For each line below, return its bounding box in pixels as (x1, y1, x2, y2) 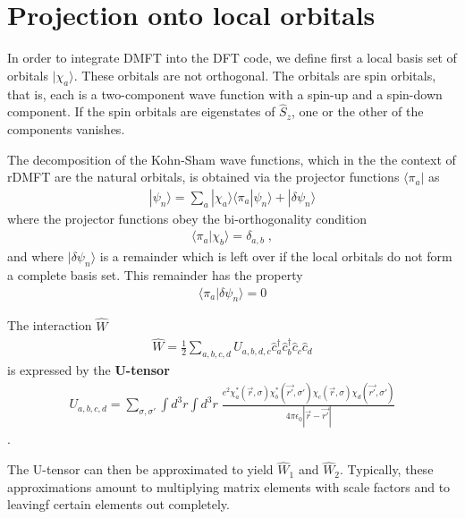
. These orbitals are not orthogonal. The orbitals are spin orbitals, (73, 65, 436, 84)
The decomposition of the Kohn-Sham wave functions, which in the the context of (7, 149, 456, 168)
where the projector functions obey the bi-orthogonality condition (7, 208, 368, 227)
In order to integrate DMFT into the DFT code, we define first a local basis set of (7, 48, 457, 67)
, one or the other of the (292, 102, 424, 121)
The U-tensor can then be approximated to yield (7, 460, 274, 479)
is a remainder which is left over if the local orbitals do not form (99, 247, 452, 266)
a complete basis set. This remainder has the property (7, 265, 303, 284)
